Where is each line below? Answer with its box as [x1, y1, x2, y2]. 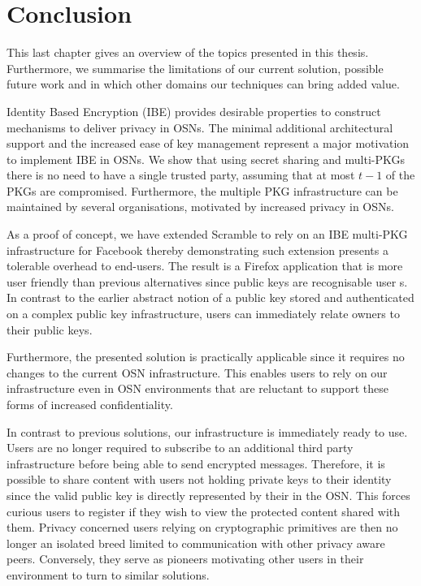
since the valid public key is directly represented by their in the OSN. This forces [7, 486, 410, 503]
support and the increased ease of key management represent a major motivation [7, 135, 410, 152]
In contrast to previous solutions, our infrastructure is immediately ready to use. [7, 423, 408, 440]
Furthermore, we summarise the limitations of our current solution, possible [7, 59, 384, 76]
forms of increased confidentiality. [7, 396, 173, 412]
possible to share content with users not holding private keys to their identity [7, 471, 392, 488]
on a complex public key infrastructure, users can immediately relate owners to [7, 305, 400, 322]
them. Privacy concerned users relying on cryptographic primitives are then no [7, 519, 398, 536]
